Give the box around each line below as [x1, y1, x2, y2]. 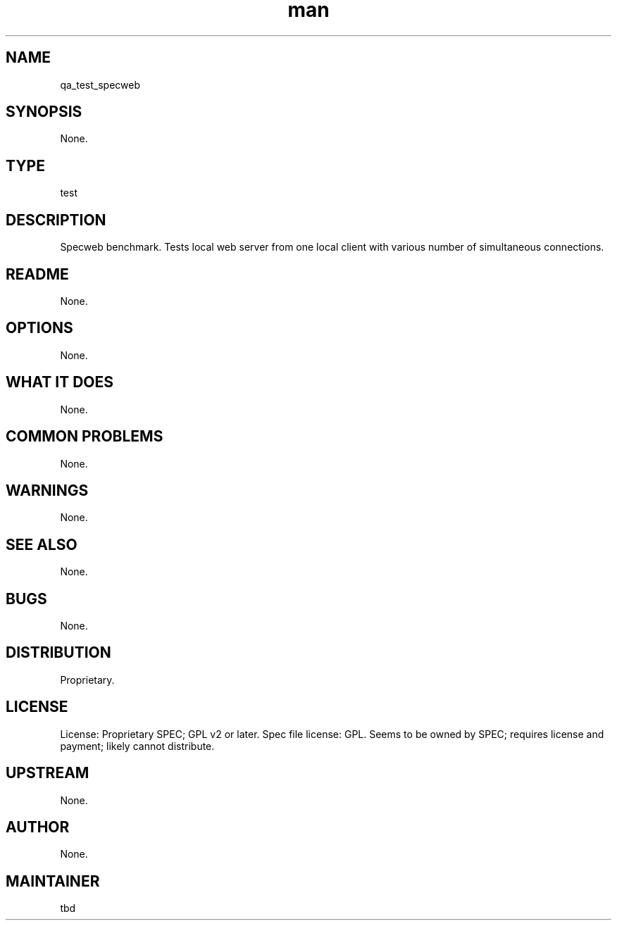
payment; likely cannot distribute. [60, 739, 215, 752]
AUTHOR [6, 818, 70, 836]
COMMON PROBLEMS [6, 427, 163, 446]
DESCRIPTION [6, 211, 106, 229]
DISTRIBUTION [6, 644, 111, 662]
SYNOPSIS [6, 103, 82, 121]
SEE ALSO [6, 535, 77, 553]
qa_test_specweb [60, 78, 140, 91]
